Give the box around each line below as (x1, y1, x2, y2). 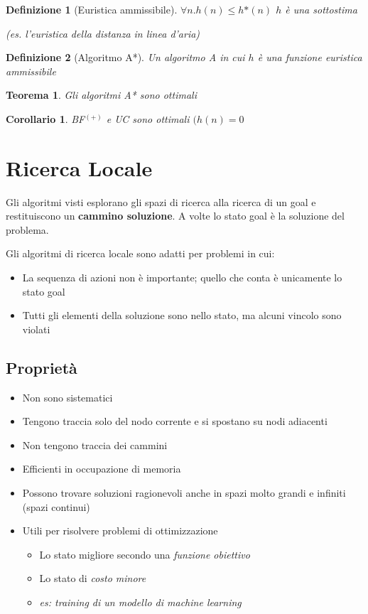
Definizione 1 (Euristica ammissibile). (6, 2, 178, 16)
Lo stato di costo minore (39, 571, 146, 586)
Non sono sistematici (22, 389, 113, 404)
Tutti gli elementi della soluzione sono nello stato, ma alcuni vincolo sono (22, 308, 342, 323)
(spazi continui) (22, 499, 90, 514)
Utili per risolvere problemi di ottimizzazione (22, 523, 218, 538)
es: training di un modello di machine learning (39, 594, 242, 609)
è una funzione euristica (257, 50, 362, 65)
